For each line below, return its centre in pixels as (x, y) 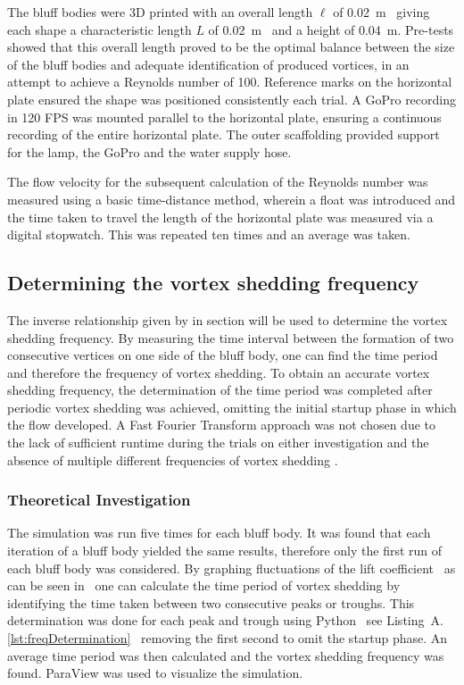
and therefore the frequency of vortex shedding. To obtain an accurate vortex (219, 372)
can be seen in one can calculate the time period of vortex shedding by (204, 585)
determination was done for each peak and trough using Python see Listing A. (225, 620)
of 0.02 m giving (381, 12)
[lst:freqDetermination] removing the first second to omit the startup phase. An (228, 638)
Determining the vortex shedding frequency (213, 283)
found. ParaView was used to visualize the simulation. (155, 673)
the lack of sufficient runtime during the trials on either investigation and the (218, 443)
